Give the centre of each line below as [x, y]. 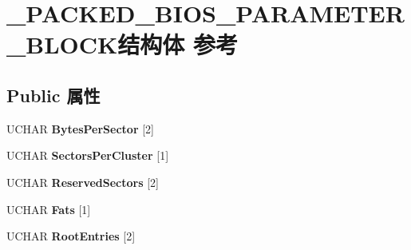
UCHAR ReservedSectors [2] [83, 182]
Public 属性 [53, 95]
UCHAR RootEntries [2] [71, 236]
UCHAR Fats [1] [49, 209]
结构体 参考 [178, 44]
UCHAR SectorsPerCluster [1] [88, 155]
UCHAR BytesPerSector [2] [80, 128]
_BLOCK [62, 44]
